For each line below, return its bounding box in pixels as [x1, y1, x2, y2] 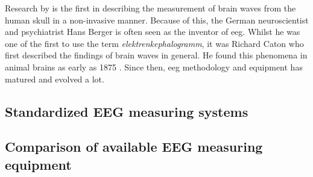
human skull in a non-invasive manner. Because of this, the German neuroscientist [5, 13, 309, 26]
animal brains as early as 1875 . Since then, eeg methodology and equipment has [5, 60, 303, 73]
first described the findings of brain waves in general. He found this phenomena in [5, 49, 308, 61]
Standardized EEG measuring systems [5, 102, 248, 120]
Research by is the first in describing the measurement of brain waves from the [5, 2, 296, 14]
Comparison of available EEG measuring [5, 137, 263, 156]
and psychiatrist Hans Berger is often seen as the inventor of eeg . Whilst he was [5, 25, 300, 38]
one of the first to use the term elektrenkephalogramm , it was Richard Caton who [5, 37, 304, 49]
